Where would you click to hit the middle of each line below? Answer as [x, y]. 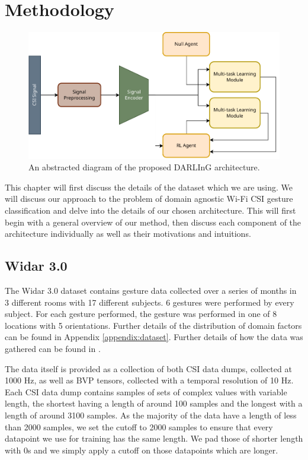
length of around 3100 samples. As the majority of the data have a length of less [151, 415]
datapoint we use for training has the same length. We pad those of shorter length [154, 438]
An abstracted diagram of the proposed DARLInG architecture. [144, 167]
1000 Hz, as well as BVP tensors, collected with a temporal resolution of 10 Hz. [149, 380]
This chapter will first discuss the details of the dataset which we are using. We [149, 187]
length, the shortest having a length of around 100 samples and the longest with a [154, 403]
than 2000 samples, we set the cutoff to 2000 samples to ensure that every [139, 426]
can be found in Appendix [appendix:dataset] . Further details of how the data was [154, 337]
